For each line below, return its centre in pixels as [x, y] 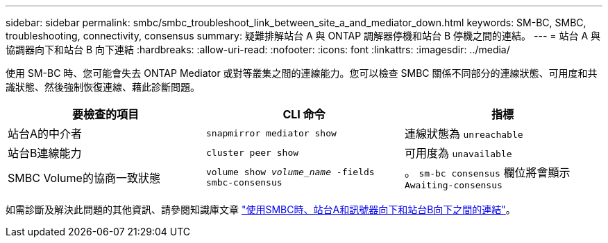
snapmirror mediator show [271, 133]
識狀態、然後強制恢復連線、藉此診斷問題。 [103, 87]
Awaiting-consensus [453, 185]
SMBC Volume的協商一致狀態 [84, 178]
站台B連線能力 [45, 153]
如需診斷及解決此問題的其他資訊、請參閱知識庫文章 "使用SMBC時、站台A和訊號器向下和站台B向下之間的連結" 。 [261, 209]
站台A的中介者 [45, 134]
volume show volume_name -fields [290, 172]
